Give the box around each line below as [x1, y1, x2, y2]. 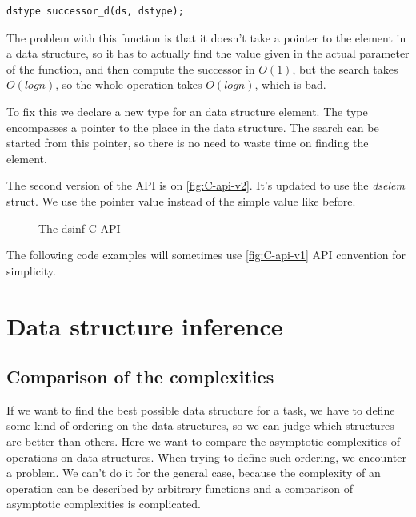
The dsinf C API [38, 219, 121, 236]
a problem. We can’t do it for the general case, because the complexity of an [6, 464, 381, 481]
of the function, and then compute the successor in [6, 60, 255, 77]
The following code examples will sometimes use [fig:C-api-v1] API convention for [6, 246, 406, 263]
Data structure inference [6, 309, 283, 342]
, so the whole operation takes [55, 76, 202, 93]
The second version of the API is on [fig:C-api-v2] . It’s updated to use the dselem [6, 177, 405, 194]
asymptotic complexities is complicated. [6, 495, 201, 512]
